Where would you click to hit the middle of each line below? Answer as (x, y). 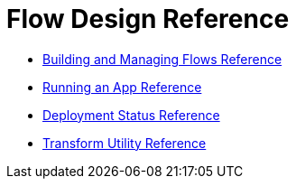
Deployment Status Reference (131, 115)
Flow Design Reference (148, 19)
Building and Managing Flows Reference (162, 59)
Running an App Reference (122, 87)
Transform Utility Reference (125, 143)
